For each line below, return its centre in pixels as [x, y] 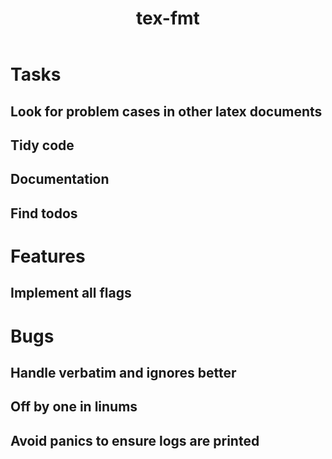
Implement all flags [71, 293]
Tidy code [42, 145]
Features [48, 256]
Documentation [60, 179]
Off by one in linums [74, 407]
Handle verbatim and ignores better [123, 372]
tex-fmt [168, 18]
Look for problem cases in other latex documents [166, 111]
